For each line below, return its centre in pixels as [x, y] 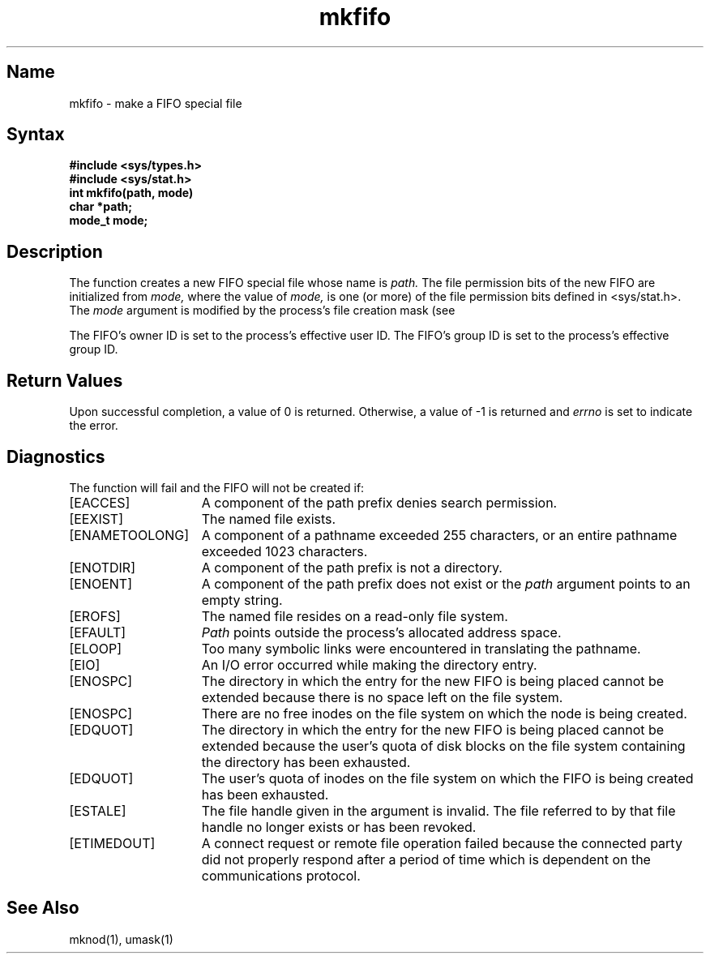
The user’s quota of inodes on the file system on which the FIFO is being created [447, 778]
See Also [43, 908]
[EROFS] [95, 616]
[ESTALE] [98, 810]
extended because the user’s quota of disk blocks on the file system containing [443, 746]
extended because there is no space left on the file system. [382, 697]
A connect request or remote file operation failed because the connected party [442, 843]
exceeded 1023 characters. [284, 551]
